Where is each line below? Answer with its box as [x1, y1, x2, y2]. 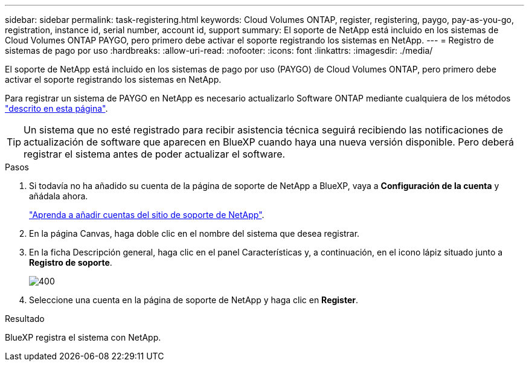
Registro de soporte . [29, 257, 112, 268]
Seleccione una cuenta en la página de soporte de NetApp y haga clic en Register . [29, 295, 359, 305]
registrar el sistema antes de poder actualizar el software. [24, 148, 286, 160]
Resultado [5, 313, 45, 324]
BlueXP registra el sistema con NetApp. [5, 332, 161, 342]
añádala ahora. [29, 191, 88, 201]
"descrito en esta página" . [5, 103, 108, 114]
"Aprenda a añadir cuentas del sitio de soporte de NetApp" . [29, 210, 264, 220]
